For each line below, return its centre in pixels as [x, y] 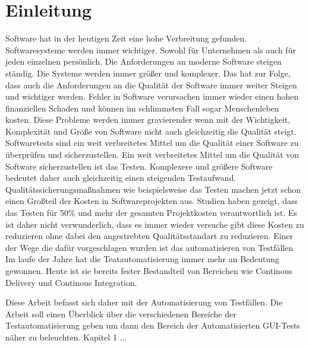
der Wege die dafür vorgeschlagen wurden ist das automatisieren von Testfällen [149, 247]
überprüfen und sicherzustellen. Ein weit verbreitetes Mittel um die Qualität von [152, 155]
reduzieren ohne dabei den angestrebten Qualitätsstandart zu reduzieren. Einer [149, 236]
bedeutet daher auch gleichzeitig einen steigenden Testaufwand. [121, 178]
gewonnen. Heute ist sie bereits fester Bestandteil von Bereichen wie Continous [149, 270]
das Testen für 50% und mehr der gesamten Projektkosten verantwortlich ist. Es [152, 213]
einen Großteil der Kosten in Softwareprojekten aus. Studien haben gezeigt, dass [152, 201]
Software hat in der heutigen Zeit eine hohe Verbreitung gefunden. [126, 38]
